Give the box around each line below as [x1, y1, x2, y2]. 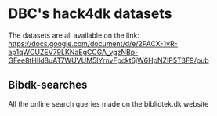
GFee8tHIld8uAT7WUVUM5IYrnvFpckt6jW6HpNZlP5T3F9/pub [8, 56, 209, 65]
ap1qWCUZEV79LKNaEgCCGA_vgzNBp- [8, 47, 139, 56]
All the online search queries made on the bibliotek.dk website [8, 99, 209, 108]
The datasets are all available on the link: [8, 31, 139, 40]
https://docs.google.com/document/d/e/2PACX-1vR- [8, 38, 178, 48]
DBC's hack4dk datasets [8, 5, 172, 23]
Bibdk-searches [8, 78, 88, 92]
